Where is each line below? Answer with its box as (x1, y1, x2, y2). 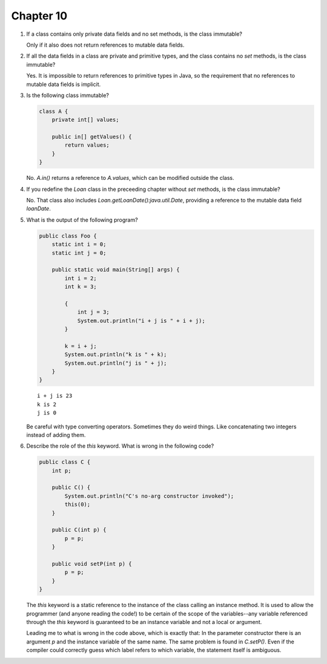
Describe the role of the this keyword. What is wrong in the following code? (26, 442, 214, 450)
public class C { (39, 459, 91, 466)
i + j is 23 (37, 393, 73, 399)
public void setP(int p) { (51, 560, 133, 567)
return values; (64, 142, 110, 148)
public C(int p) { (51, 526, 107, 533)
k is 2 (37, 400, 57, 408)
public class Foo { (39, 232, 97, 239)
